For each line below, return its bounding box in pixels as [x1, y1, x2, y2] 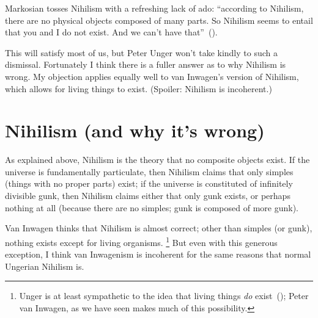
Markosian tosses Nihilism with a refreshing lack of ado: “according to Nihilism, [5, 2, 304, 14]
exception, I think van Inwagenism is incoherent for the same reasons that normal [5, 248, 311, 261]
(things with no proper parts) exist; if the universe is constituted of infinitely [5, 177, 293, 190]
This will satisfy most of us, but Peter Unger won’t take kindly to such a [5, 46, 278, 59]
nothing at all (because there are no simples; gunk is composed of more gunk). [5, 201, 298, 214]
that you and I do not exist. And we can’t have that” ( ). [5, 26, 218, 38]
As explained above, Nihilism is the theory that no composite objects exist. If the [5, 153, 310, 166]
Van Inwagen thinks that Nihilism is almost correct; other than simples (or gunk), [5, 222, 312, 234]
